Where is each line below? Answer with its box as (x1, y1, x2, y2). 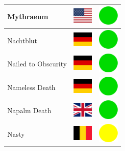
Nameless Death (7, 82, 56, 92)
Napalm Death (7, 105, 51, 116)
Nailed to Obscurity (7, 59, 67, 69)
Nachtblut (7, 35, 38, 45)
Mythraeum (7, 11, 49, 21)
